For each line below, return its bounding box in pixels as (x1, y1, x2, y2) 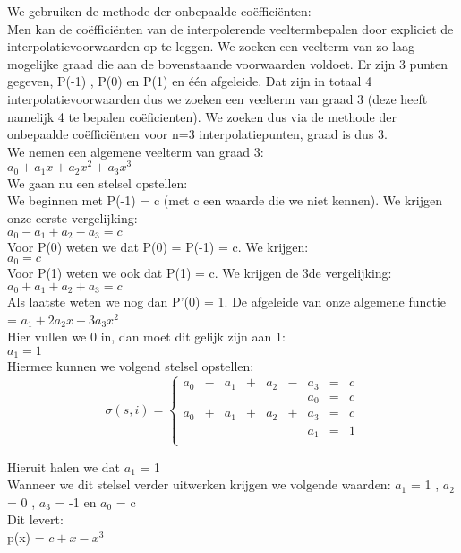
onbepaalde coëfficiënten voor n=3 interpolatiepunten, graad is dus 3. (7, 125, 388, 143)
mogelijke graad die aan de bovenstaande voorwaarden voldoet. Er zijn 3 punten (7, 54, 448, 73)
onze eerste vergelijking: (7, 209, 138, 228)
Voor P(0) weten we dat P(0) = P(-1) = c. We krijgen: (7, 238, 309, 256)
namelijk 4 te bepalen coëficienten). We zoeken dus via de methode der (7, 107, 397, 125)
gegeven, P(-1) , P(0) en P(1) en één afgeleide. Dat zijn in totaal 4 (7, 72, 372, 91)
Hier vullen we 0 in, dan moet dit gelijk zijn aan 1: (7, 327, 286, 346)
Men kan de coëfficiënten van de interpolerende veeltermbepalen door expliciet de (7, 19, 454, 38)
